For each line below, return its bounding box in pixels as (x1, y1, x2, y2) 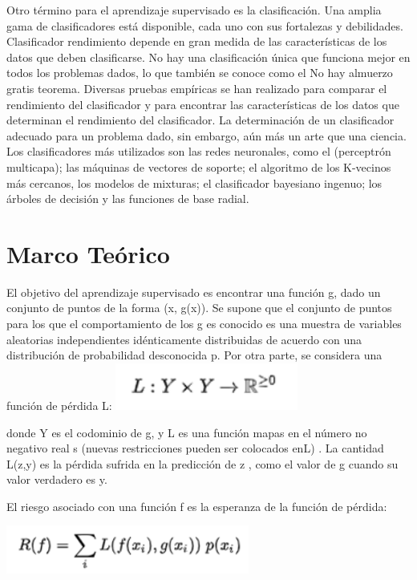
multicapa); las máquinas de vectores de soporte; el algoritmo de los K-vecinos (6, 158, 391, 175)
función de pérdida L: (6, 396, 112, 413)
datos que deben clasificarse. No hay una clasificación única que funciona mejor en (6, 48, 411, 65)
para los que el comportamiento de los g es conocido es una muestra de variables (6, 315, 402, 332)
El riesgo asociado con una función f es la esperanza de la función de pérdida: (6, 497, 387, 514)
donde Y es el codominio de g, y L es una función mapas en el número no (6, 424, 367, 440)
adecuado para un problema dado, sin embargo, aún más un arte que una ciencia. (6, 127, 407, 144)
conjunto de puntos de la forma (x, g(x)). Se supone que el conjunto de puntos (6, 299, 392, 316)
